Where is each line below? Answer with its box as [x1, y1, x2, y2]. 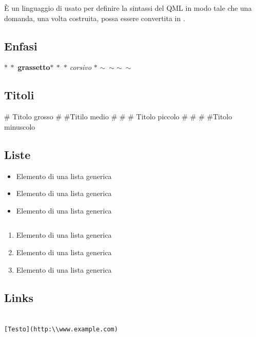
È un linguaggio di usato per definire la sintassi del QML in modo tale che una [4, 3, 252, 13]
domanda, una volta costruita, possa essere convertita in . [4, 12, 185, 23]
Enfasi [4, 38, 37, 54]
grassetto [17, 62, 50, 73]
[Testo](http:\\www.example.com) [4, 325, 118, 333]
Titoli [4, 87, 34, 103]
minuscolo [4, 121, 35, 132]
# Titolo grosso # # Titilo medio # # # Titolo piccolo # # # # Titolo [4, 111, 232, 122]
